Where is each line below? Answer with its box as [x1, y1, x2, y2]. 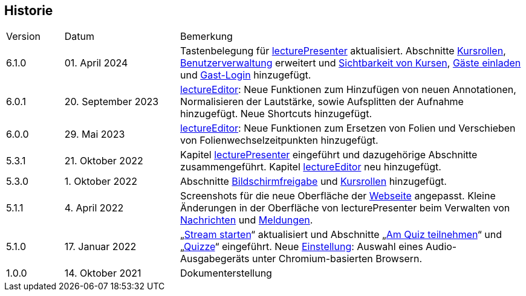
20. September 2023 [64, 95, 159, 108]
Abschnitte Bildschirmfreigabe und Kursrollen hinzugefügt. [180, 175, 447, 188]
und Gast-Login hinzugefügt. [180, 69, 311, 82]
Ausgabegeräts [180, 253, 250, 265]
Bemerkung [180, 30, 233, 43]
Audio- [426, 240, 457, 253]
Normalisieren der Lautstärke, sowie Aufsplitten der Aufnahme [180, 95, 464, 108]
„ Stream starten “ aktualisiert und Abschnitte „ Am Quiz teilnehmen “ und [180, 228, 502, 241]
